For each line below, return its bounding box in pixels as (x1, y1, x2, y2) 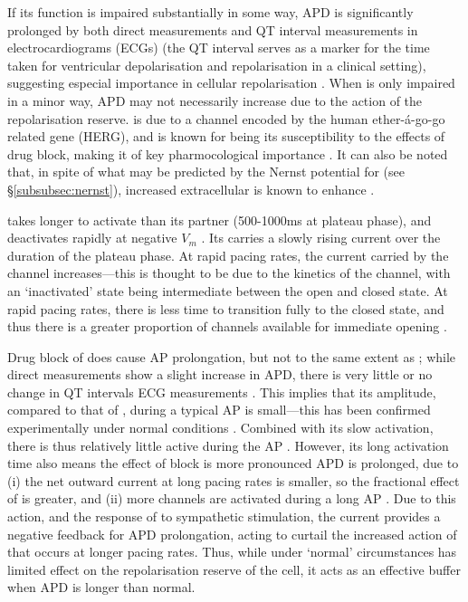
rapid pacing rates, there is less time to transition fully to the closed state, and (7, 299, 444, 318)
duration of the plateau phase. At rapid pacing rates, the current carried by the (7, 245, 449, 264)
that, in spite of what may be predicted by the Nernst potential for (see (7, 162, 406, 181)
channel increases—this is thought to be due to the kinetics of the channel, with (7, 263, 451, 282)
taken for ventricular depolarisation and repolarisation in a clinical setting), (7, 55, 426, 74)
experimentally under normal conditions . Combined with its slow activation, (7, 418, 434, 437)
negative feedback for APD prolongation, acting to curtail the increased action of (7, 524, 457, 543)
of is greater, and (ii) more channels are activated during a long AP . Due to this (7, 489, 456, 508)
